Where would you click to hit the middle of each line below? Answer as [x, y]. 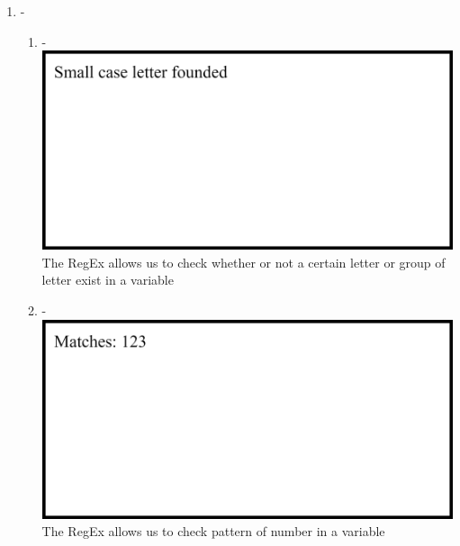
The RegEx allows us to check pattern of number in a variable [213, 531]
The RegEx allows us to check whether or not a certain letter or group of [244, 262]
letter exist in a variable [108, 280]
